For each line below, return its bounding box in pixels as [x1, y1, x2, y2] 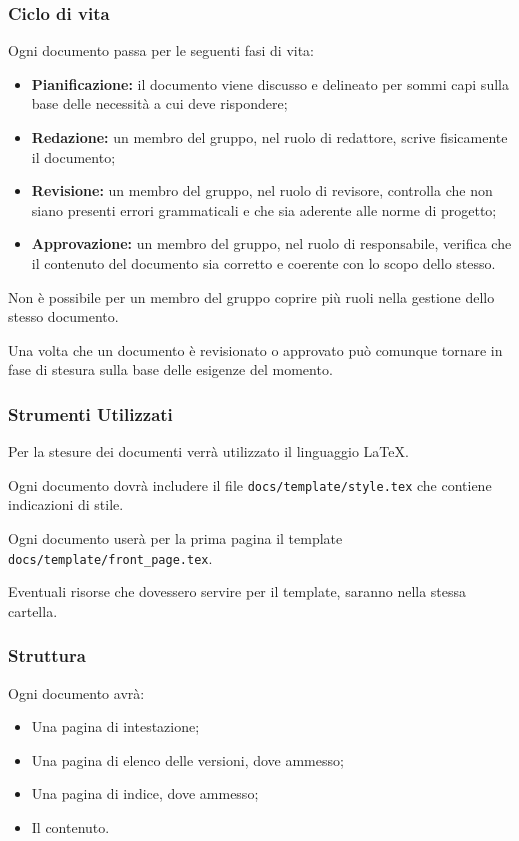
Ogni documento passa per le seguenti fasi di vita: [8, 40, 315, 61]
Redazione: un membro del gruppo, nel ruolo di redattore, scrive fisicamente [31, 127, 508, 147]
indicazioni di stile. [8, 494, 124, 515]
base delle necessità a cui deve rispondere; [31, 93, 288, 114]
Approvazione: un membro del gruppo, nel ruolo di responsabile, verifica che [31, 233, 512, 254]
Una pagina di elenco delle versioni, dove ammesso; [31, 749, 344, 770]
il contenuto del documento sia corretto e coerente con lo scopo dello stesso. [31, 252, 496, 273]
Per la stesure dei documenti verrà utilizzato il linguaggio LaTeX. [8, 441, 409, 462]
